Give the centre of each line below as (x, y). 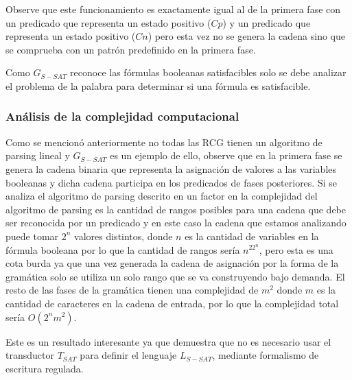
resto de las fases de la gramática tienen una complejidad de (132, 290)
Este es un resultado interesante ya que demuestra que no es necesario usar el (168, 341)
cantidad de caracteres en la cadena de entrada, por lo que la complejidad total (172, 303)
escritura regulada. (45, 368)
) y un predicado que (267, 22)
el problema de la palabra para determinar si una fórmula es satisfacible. (158, 85)
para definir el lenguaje (128, 355)
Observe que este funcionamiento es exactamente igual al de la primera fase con (173, 9)
